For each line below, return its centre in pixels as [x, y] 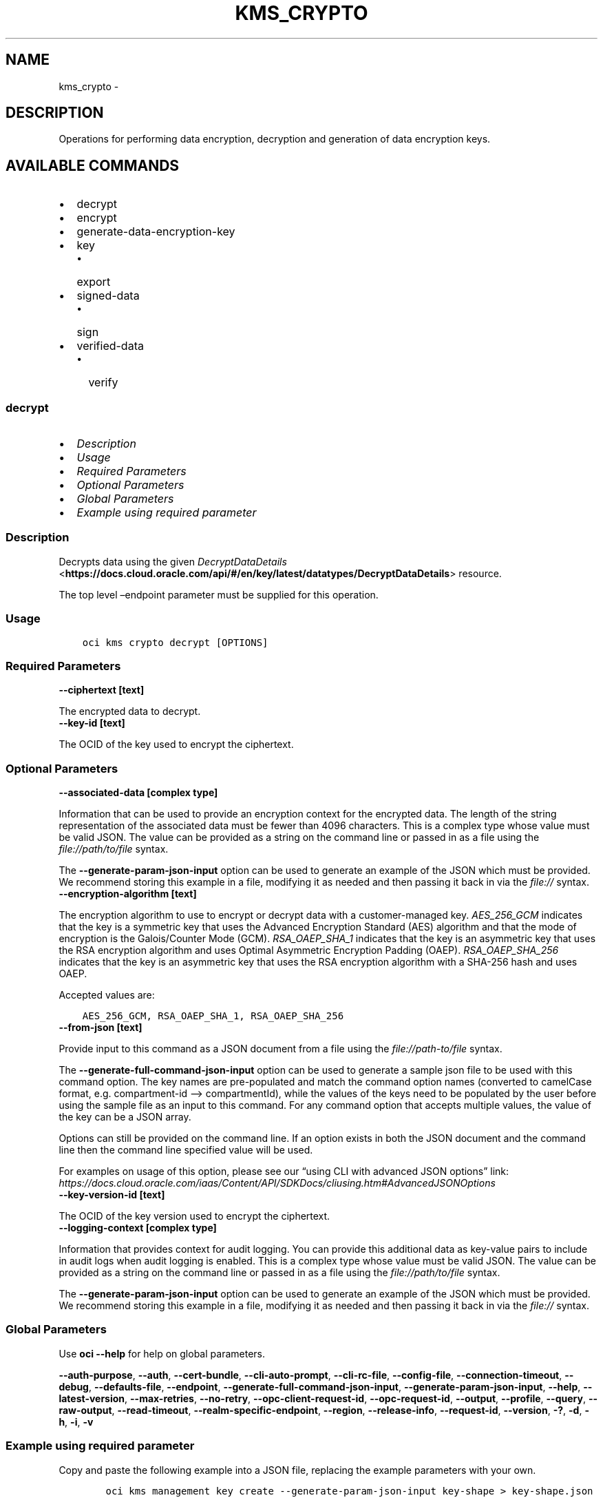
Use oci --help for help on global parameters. [162, 1353]
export [94, 282]
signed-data [108, 296]
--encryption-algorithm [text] [128, 894]
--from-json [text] [100, 1028]
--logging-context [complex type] [138, 1228]
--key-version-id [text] [112, 1195]
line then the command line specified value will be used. [186, 1150]
